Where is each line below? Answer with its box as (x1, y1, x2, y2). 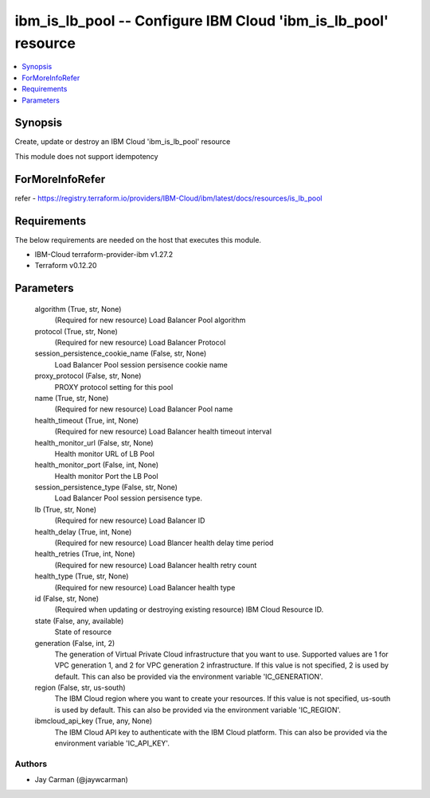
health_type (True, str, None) (34, 571, 129, 581)
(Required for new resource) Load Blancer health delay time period (54, 538, 274, 548)
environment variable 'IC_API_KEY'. (54, 738, 170, 748)
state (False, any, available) (34, 616, 124, 625)
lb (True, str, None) (34, 504, 97, 514)
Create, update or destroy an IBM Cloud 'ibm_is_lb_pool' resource (14, 137, 231, 146)
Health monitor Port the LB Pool (54, 471, 158, 481)
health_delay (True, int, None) (34, 527, 132, 536)
